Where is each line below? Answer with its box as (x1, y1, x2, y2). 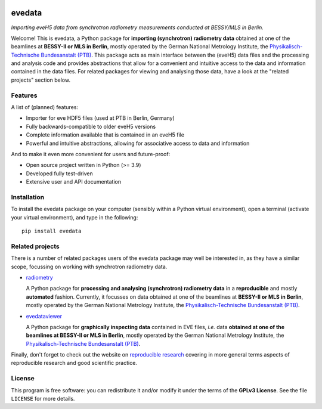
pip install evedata (21, 228, 82, 235)
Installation (11, 193, 45, 201)
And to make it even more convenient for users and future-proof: (11, 150, 171, 157)
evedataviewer (26, 312, 63, 320)
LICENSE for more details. (11, 395, 75, 402)
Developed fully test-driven (26, 170, 94, 177)
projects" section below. (11, 76, 71, 83)
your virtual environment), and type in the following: (11, 213, 138, 221)
